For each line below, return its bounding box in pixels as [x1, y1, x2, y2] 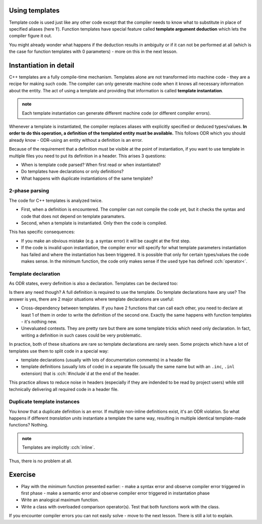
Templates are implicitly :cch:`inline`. [22, 444, 95, 450]
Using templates [9, 6, 60, 15]
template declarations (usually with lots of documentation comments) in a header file [21, 357, 191, 363]
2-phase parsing [9, 187, 49, 194]
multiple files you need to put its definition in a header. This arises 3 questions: [9, 153, 166, 159]
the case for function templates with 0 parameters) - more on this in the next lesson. [9, 49, 178, 54]
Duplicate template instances [9, 398, 80, 405]
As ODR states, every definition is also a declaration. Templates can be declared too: [9, 281, 178, 287]
